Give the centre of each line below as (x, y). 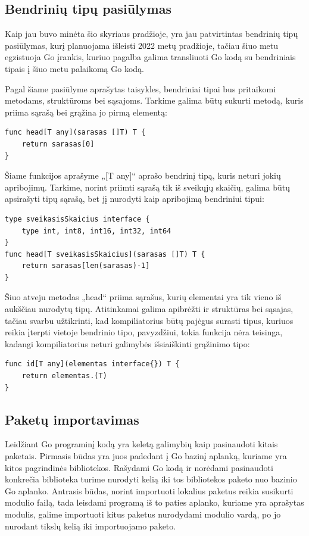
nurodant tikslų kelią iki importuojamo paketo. (90, 526)
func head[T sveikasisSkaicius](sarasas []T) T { (105, 254)
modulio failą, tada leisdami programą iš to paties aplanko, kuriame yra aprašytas (154, 502)
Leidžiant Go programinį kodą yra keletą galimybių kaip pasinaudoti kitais (141, 444)
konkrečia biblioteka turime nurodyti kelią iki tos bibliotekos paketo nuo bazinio (151, 479)
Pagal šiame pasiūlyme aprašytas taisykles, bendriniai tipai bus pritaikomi (141, 88)
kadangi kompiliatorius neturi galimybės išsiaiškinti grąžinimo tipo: (127, 343)
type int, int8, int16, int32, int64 (96, 231)
